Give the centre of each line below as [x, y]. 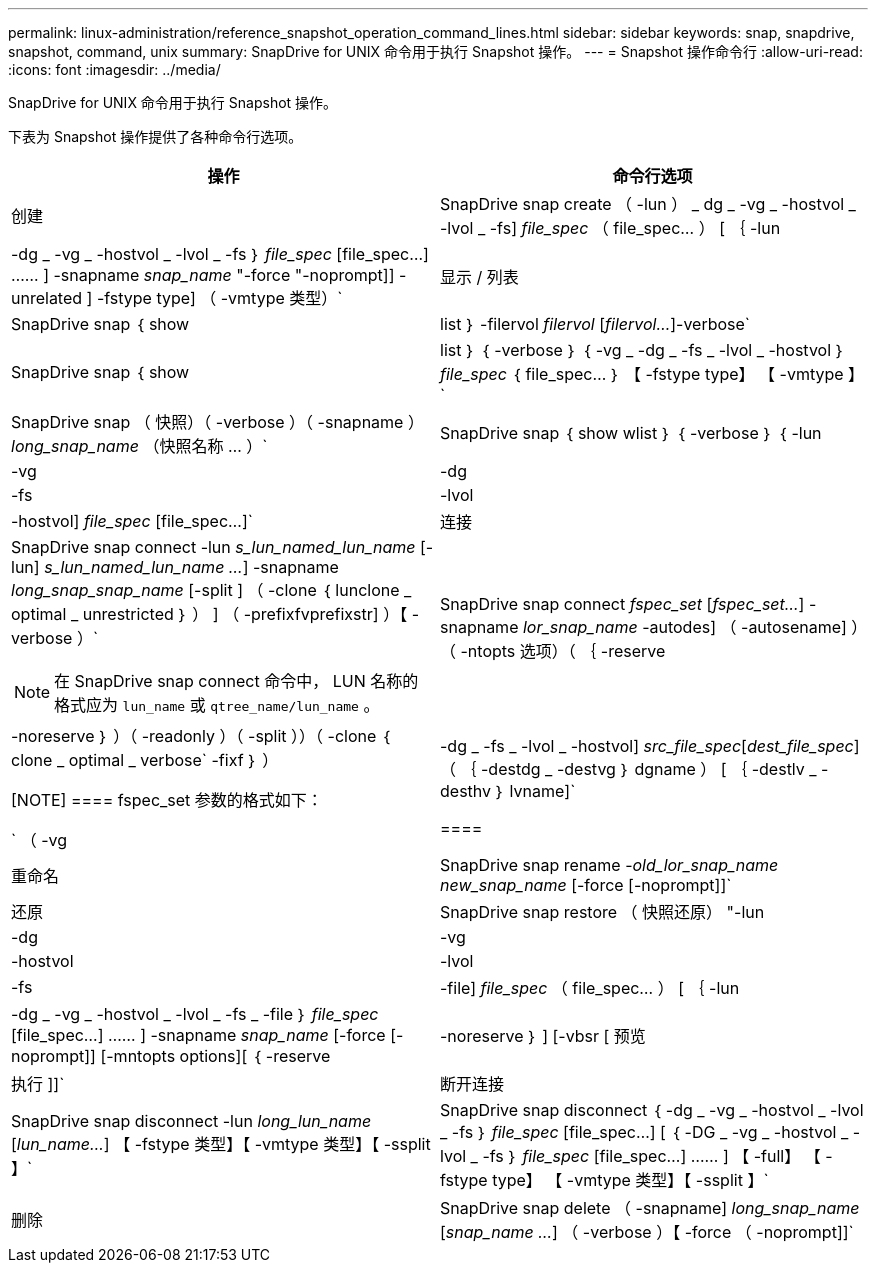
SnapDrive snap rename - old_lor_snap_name [609, 865]
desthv [466, 791]
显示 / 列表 [479, 277]
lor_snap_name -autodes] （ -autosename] [684, 627]
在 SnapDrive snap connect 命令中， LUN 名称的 [236, 681]
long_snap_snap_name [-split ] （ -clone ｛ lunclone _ [211, 590]
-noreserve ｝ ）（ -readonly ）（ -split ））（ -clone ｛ [201, 736]
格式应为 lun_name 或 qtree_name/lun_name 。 [217, 705]
